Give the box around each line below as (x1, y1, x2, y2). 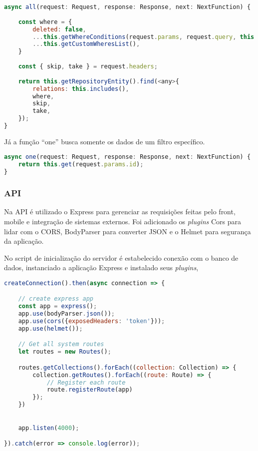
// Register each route (46, 379, 126, 386)
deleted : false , (32, 25, 86, 33)
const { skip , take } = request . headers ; (18, 63, 158, 70)
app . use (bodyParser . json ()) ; (18, 310, 115, 318)
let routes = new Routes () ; (18, 348, 111, 356)
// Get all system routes (18, 341, 104, 348)
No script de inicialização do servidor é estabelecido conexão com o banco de (4, 252, 239, 263)
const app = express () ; (18, 303, 97, 310)
